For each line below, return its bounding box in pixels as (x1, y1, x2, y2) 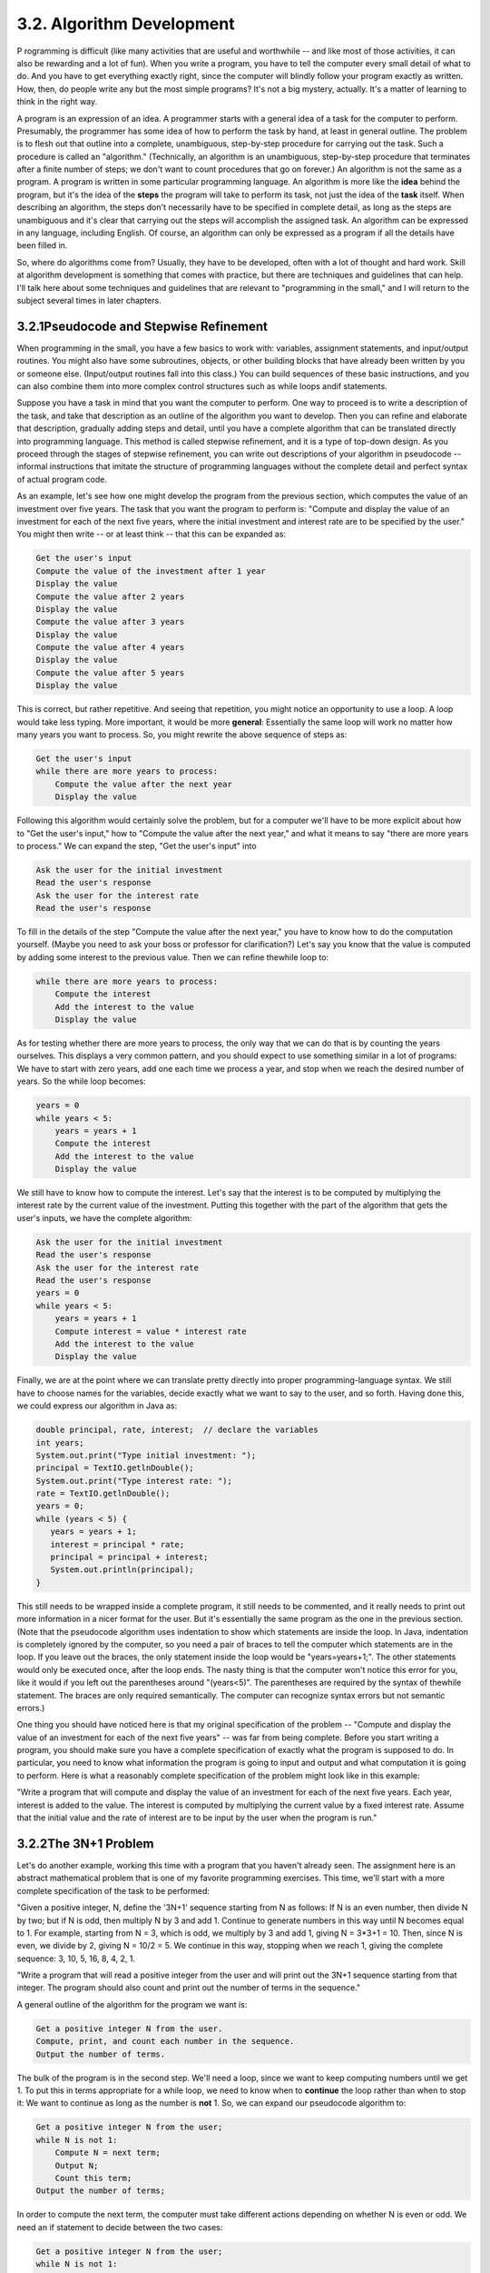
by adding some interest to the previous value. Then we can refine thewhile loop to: (16, 951, 329, 963)
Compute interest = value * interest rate (54, 1326, 247, 1337)
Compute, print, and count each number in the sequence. (35, 2037, 295, 2047)
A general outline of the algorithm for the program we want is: (16, 1998, 248, 2009)
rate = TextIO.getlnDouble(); (35, 1488, 171, 1499)
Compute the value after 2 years (35, 591, 185, 602)
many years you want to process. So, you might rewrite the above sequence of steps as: (16, 729, 348, 740)
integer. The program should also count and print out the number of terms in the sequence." (16, 1982, 361, 1993)
